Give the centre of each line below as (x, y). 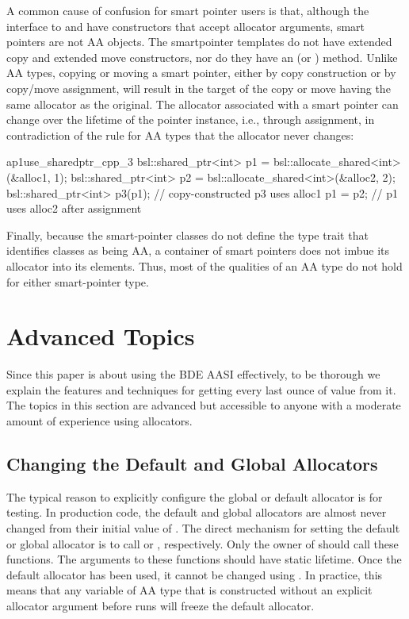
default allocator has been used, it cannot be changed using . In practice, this (195, 574)
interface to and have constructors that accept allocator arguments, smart (186, 26)
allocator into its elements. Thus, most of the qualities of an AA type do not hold (204, 265)
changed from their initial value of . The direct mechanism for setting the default (203, 527)
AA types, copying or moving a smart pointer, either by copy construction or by (201, 73)
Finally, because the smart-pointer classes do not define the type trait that (187, 235)
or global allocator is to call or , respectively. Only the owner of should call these (203, 543)
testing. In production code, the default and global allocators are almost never (197, 512)
